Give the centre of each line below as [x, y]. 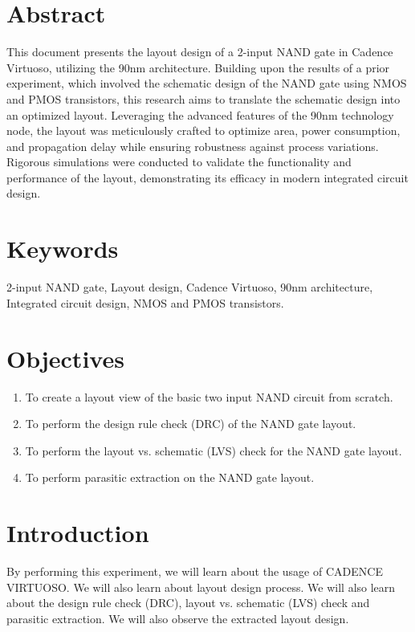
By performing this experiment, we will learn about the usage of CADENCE [195, 571]
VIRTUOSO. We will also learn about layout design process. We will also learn [201, 587]
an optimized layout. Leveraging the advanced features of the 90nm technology [200, 114]
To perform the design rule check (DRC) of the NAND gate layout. [191, 424]
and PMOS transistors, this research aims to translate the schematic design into [203, 98]
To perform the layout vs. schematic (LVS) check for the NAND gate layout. [214, 450]
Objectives [65, 358]
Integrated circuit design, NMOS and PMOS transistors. [145, 302]
